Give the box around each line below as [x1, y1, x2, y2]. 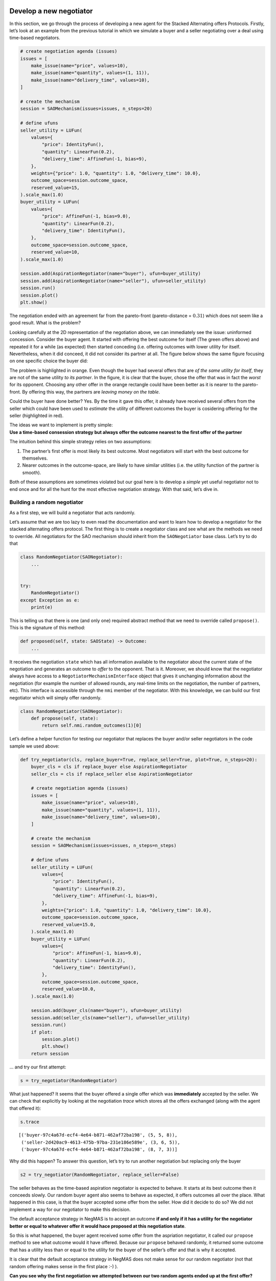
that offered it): [9, 1105, 41, 1111]
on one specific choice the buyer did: [9, 358, 88, 364]
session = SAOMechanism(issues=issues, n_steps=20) [20, 106, 153, 112]
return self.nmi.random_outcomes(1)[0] [41, 722, 142, 729]
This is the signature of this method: [9, 625, 85, 631]
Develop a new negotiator [9, 7, 93, 15]
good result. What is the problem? [9, 320, 81, 326]
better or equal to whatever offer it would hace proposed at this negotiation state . [9, 1223, 186, 1229]
